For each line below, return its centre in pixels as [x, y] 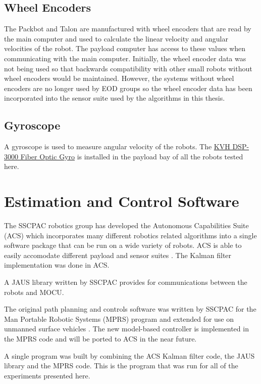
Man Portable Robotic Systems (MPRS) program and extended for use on [119, 318]
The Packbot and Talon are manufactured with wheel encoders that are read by [128, 29]
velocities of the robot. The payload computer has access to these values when [125, 48]
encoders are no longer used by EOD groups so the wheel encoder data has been [128, 88]
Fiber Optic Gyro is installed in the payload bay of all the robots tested [132, 156]
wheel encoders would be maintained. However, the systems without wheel [119, 78]
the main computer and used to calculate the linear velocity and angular [116, 38]
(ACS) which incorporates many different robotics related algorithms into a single [130, 235]
